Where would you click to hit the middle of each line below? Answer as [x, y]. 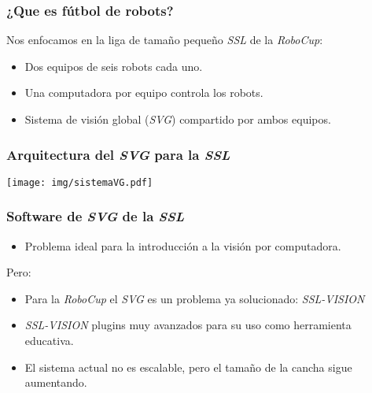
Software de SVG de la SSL [96, 216]
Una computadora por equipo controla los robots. [144, 93]
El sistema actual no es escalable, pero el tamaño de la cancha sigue [188, 367]
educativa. [49, 341]
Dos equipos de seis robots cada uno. [114, 66]
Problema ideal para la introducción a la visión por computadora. [183, 245]
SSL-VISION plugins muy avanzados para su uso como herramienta [188, 325]
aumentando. [56, 382]
